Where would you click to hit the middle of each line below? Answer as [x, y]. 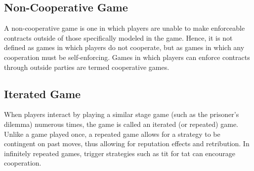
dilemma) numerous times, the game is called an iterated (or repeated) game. [121, 124]
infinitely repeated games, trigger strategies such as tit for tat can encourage [120, 153]
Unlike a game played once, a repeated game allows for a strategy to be [112, 134]
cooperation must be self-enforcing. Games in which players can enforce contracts [127, 57]
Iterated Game [42, 93]
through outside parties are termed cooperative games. [87, 67]
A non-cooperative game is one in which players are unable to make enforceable [125, 28]
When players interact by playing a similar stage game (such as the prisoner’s [122, 114]
